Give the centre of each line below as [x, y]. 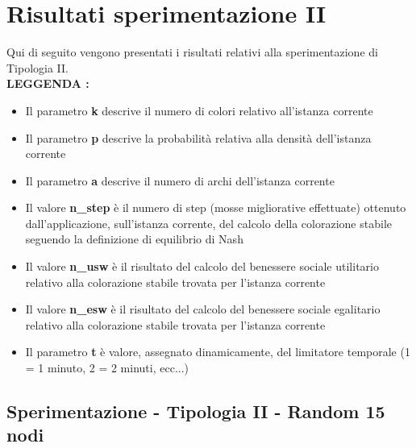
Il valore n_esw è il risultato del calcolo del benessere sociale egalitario [203, 309]
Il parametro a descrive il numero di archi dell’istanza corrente [180, 180]
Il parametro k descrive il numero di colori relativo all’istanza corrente [199, 110]
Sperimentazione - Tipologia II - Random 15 [196, 411]
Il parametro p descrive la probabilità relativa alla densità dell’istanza [198, 137]
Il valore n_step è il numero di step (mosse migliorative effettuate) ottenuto [216, 207]
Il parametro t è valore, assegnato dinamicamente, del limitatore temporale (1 [218, 352]
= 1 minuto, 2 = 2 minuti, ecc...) [107, 368]
